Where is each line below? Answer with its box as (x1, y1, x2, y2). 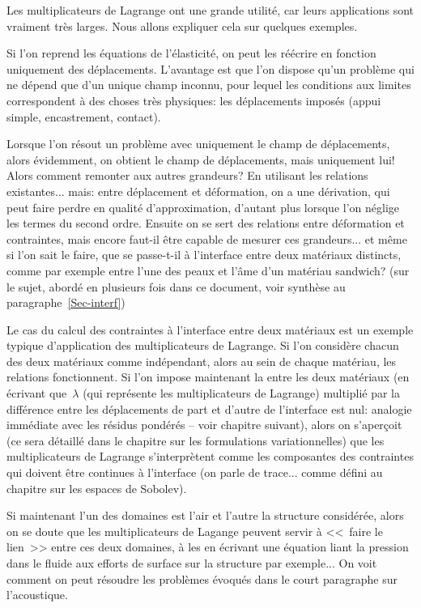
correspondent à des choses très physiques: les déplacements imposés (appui (6, 91, 381, 108)
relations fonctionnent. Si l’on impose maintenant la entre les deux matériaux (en (6, 368, 410, 385)
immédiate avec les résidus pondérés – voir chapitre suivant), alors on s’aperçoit (6, 416, 402, 433)
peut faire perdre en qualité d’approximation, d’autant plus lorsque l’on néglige (6, 198, 399, 215)
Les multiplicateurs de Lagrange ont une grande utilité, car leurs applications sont (6, 2, 415, 18)
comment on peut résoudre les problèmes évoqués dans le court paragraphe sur (6, 570, 398, 587)
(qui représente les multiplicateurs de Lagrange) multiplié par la (83, 385, 400, 402)
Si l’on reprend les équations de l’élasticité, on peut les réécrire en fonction (6, 45, 376, 62)
